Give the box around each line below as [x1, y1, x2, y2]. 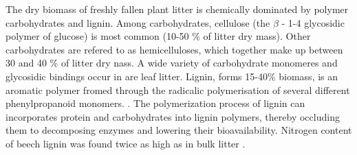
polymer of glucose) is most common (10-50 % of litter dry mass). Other [6, 29, 311, 43]
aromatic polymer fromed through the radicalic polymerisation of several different [6, 82, 350, 97]
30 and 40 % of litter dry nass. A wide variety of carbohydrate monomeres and [6, 56, 338, 70]
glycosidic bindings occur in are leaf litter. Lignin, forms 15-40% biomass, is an [6, 69, 338, 83]
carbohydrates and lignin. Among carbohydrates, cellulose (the [6, 15, 270, 29]
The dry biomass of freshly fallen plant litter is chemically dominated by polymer [6, 2, 349, 16]
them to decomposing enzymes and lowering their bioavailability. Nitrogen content [6, 123, 352, 137]
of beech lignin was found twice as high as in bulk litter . [6, 136, 246, 150]
